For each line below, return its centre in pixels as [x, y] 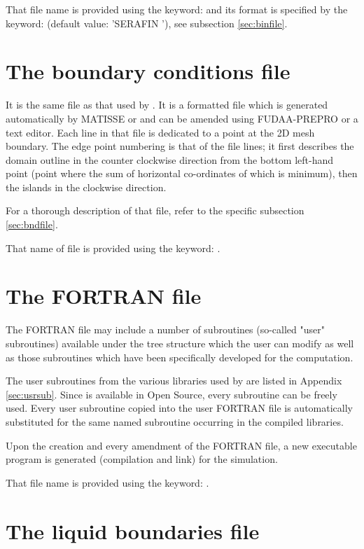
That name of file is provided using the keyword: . [113, 248]
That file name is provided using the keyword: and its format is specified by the [177, 9]
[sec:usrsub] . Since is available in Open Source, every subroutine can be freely [171, 394]
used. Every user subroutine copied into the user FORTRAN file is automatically [179, 408]
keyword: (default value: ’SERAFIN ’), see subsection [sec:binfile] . [147, 23]
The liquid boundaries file [133, 530]
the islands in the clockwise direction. [86, 187]
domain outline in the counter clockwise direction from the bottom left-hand [170, 159]
